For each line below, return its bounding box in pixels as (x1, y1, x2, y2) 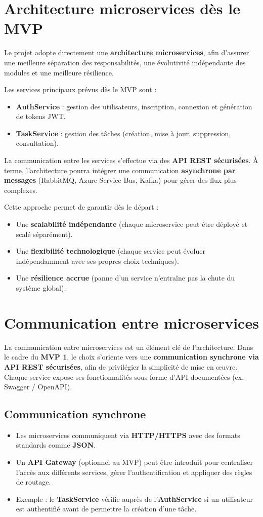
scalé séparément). (16, 228, 73, 239)
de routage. (16, 476, 51, 487)
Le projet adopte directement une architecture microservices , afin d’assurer (4, 47, 249, 58)
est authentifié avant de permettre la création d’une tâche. (16, 503, 197, 514)
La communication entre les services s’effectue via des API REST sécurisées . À (4, 155, 258, 166)
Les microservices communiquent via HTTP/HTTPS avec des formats (16, 429, 240, 440)
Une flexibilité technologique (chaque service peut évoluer (16, 246, 205, 256)
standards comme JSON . (16, 440, 96, 450)
